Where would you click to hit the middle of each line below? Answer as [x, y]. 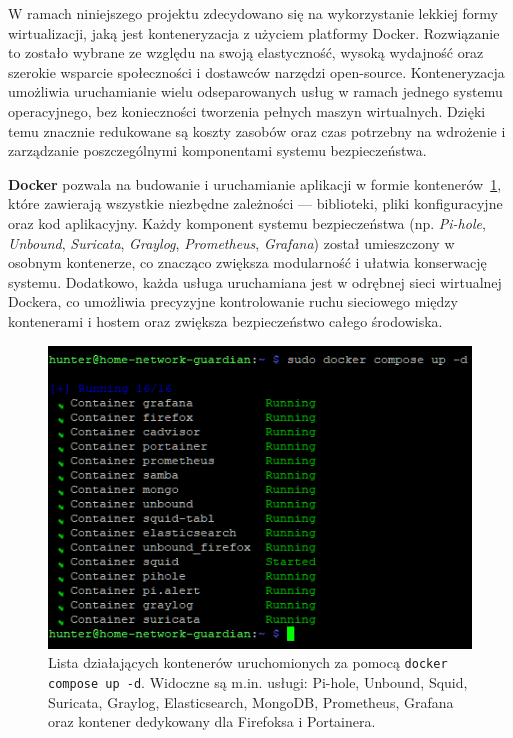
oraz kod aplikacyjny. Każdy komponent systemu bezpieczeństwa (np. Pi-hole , [247, 222]
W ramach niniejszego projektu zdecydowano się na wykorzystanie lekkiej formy [253, 13]
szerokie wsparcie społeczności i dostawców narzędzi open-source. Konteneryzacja [256, 71]
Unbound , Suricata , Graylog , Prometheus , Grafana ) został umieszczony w [231, 242]
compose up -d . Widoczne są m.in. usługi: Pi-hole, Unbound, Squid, [258, 681]
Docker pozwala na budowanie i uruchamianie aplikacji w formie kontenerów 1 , [255, 183]
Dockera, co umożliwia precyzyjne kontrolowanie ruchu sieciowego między [233, 301]
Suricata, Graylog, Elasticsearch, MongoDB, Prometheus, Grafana [251, 701]
